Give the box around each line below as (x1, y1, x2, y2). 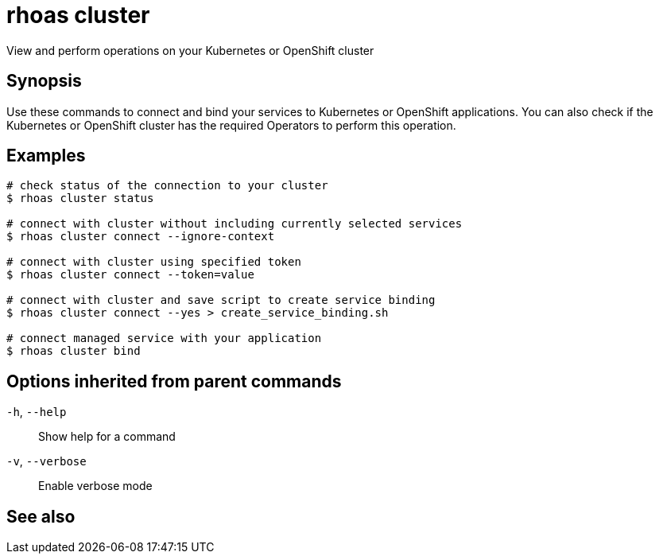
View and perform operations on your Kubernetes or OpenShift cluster (6, 43, 374, 57)
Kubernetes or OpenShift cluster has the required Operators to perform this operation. (6, 118, 456, 132)
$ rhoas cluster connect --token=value (6, 268, 254, 282)
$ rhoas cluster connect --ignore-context (6, 230, 275, 243)
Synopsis (6, 71, 82, 91)
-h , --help (6, 405, 67, 419)
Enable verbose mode (38, 479, 153, 493)
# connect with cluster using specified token (6, 255, 301, 269)
